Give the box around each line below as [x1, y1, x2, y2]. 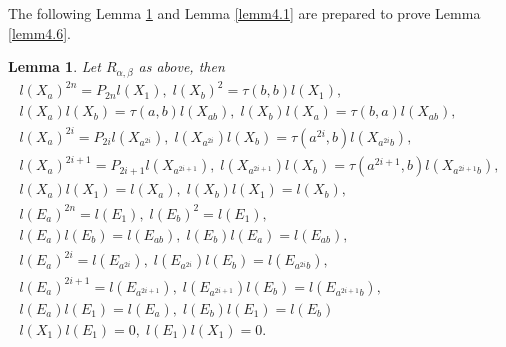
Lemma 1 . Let [8, 56, 101, 77]
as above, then [138, 56, 225, 77]
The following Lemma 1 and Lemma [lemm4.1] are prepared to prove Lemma [8, 3, 481, 23]
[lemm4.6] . [8, 22, 72, 43]
